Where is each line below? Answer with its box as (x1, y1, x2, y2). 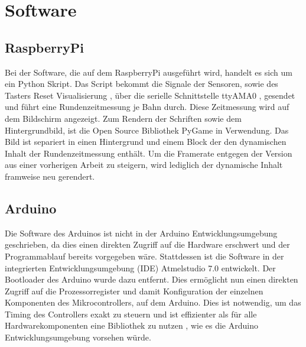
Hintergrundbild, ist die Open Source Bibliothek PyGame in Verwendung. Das (5, 124, 289, 136)
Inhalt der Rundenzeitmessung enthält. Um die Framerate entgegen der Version (5, 147, 292, 159)
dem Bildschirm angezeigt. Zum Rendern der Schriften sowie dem (5, 112, 242, 124)
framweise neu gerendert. (5, 170, 95, 182)
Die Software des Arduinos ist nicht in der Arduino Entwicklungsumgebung (5, 226, 278, 239)
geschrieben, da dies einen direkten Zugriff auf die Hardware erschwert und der (5, 238, 290, 251)
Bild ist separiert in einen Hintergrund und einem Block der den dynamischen (5, 135, 287, 148)
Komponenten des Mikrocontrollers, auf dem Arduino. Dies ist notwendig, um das (5, 296, 301, 309)
